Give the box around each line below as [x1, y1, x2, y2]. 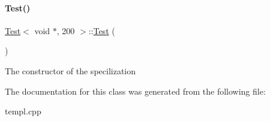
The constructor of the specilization [5, 64, 136, 77]
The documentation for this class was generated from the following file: [5, 84, 266, 97]
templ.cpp [5, 105, 41, 117]
